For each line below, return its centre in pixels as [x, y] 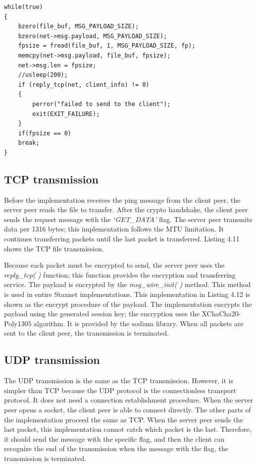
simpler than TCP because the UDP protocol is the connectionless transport [120, 390]
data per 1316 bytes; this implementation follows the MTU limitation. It [114, 229]
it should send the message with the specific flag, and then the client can [114, 438]
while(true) [24, 7]
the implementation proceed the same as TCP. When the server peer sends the [124, 419]
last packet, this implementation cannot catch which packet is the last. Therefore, [128, 429]
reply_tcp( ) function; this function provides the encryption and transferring [120, 274]
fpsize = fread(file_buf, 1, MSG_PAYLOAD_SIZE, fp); [107, 46]
